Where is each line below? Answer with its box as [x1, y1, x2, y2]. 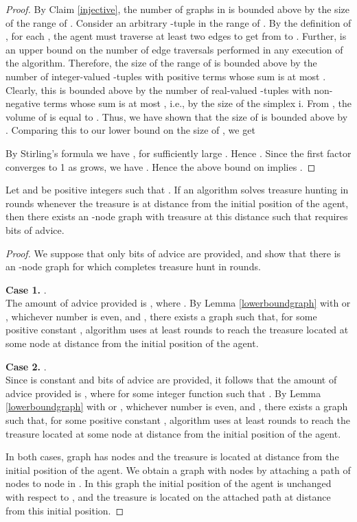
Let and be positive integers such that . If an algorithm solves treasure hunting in [5, 182, 349, 197]
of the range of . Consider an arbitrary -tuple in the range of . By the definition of [5, 15, 352, 29]
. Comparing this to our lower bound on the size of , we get [5, 123, 255, 137]
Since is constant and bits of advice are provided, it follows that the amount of [5, 372, 337, 387]
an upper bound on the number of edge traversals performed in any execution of [5, 42, 343, 56]
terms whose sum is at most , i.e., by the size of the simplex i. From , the [43, 96, 352, 110]
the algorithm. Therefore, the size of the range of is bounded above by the [5, 56, 317, 70]
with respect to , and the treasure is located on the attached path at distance [5, 490, 331, 503]
